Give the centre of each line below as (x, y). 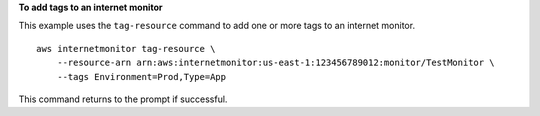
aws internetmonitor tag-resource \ (126, 48)
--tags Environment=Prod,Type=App (141, 76)
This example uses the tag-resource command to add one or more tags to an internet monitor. (216, 26)
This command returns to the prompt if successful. (123, 99)
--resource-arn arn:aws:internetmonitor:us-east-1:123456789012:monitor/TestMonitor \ (275, 63)
